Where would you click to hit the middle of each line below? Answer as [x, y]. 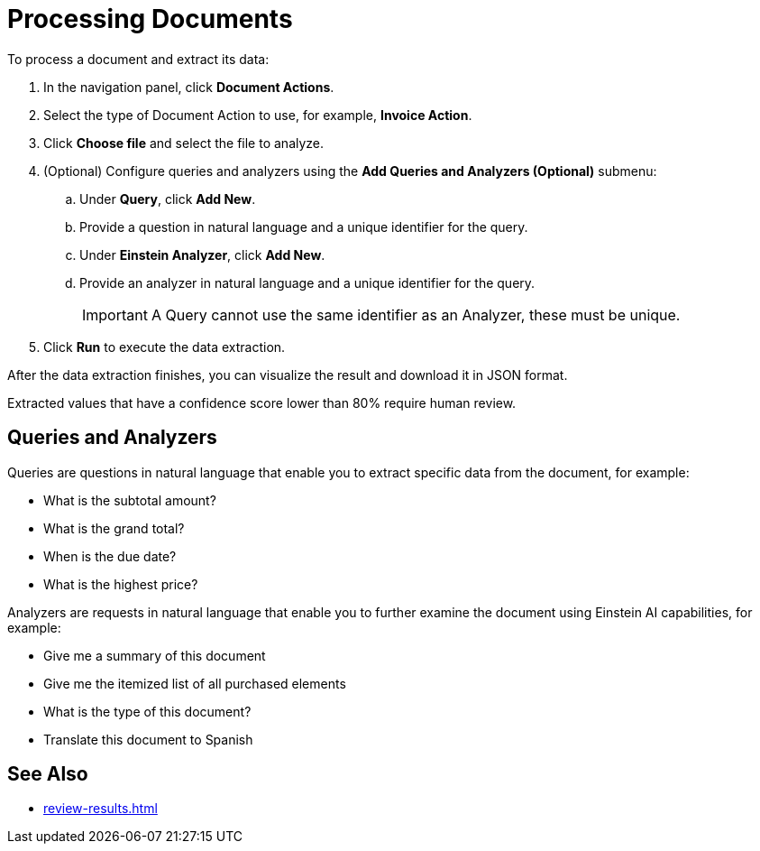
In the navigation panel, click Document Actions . [189, 87]
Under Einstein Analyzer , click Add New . [202, 254]
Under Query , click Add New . [168, 199]
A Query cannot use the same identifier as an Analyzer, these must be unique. [416, 314]
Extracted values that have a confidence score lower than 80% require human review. [262, 402]
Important [115, 314]
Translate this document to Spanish [148, 739]
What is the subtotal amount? [130, 500]
